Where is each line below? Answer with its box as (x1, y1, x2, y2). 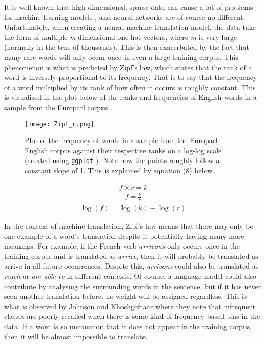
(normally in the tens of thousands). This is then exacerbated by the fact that (4, 42, 250, 52)
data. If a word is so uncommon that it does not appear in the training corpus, (4, 321, 252, 331)
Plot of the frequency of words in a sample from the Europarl (25, 135, 218, 146)
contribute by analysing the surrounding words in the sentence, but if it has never (4, 280, 261, 291)
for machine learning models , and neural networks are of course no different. (4, 11, 246, 22)
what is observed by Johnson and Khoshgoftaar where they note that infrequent (4, 300, 256, 311)
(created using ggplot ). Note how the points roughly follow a (25, 155, 220, 166)
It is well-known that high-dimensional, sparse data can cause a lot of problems (4, 2, 253, 12)
